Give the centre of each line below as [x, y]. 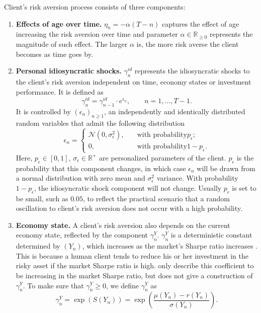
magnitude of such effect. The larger [72, 44]
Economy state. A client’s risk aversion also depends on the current [123, 225]
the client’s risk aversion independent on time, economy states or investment [134, 81]
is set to [244, 187]
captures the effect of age [200, 23]
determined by [38, 246]
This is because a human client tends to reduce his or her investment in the [132, 255]
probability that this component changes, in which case [101, 168]
